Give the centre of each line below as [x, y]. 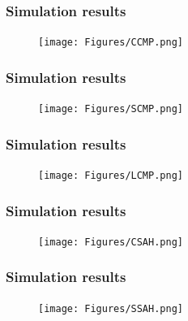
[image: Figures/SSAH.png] [111, 308]
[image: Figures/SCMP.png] [111, 109]
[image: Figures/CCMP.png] [111, 43]
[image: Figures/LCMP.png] [111, 175]
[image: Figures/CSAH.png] [111, 242]
